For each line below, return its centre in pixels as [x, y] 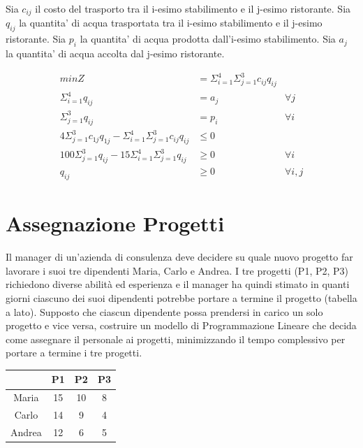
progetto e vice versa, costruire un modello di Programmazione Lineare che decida [181, 325]
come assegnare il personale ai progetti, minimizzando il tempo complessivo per [176, 339]
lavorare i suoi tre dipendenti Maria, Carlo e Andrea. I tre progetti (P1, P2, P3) [177, 270]
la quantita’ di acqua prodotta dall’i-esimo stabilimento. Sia [208, 39]
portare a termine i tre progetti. [74, 353]
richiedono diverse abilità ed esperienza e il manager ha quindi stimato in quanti [178, 284]
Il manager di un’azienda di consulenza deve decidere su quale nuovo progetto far [179, 257]
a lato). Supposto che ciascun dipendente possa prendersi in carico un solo [164, 311]
